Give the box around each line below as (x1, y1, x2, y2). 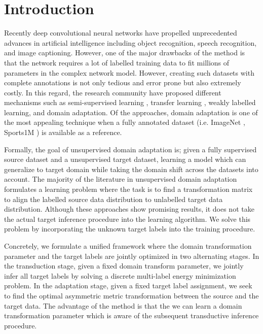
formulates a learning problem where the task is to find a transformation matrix (4, 184, 253, 194)
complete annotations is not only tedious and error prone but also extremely (4, 77, 241, 88)
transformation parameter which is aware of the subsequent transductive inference (4, 310, 259, 321)
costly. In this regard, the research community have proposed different (4, 87, 221, 97)
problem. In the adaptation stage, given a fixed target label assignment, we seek (4, 280, 252, 291)
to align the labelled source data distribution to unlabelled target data (4, 193, 223, 204)
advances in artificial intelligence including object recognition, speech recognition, (4, 37, 257, 48)
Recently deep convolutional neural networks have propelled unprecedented (4, 27, 237, 38)
